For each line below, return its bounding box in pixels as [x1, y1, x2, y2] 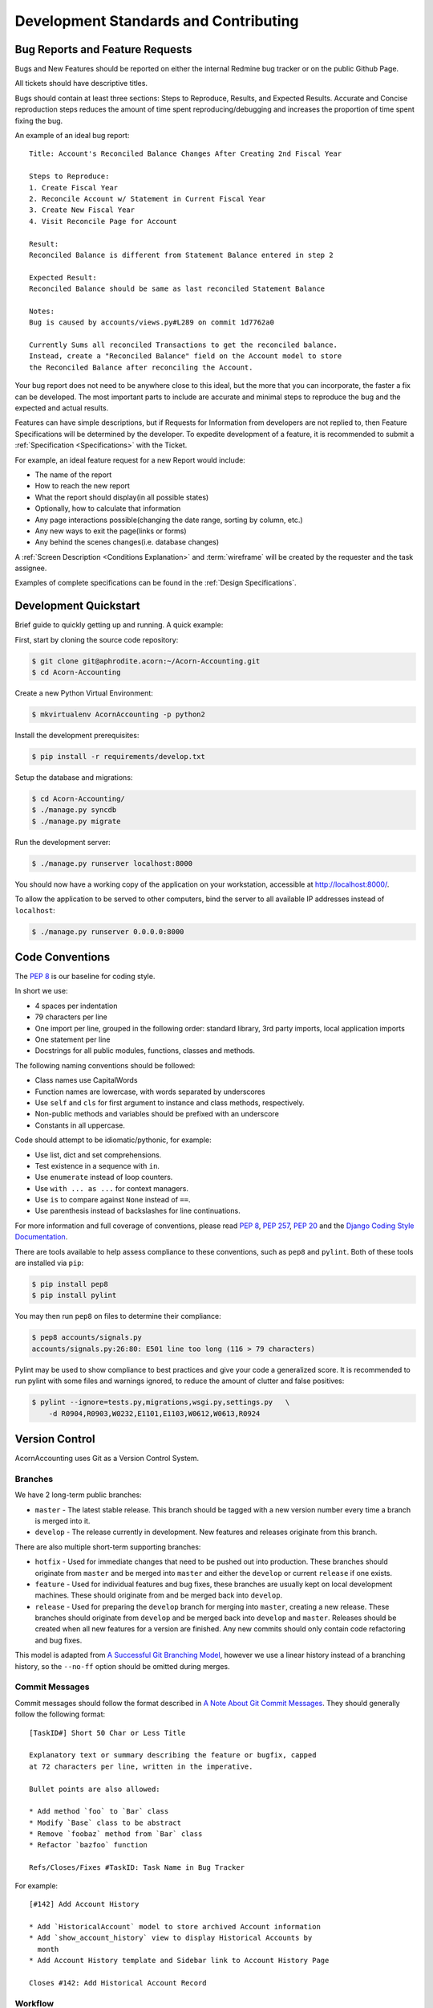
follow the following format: [14, 1709, 106, 1719]
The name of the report [34, 470, 112, 480]
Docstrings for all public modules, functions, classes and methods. [34, 1046, 256, 1055]
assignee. [14, 563, 47, 573]
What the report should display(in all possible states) [34, 492, 209, 502]
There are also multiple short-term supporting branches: [14, 1542, 201, 1552]
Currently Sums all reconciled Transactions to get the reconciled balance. [29, 341, 338, 349]
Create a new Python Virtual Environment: [14, 688, 154, 698]
